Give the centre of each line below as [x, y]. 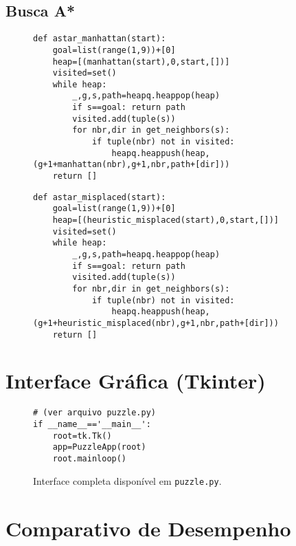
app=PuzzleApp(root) [99, 447]
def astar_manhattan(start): [100, 39]
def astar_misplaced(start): [100, 197]
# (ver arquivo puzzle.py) [94, 413]
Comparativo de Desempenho [148, 528]
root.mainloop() [90, 459]
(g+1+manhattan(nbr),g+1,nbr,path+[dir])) [132, 165]
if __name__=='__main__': [92, 425]
